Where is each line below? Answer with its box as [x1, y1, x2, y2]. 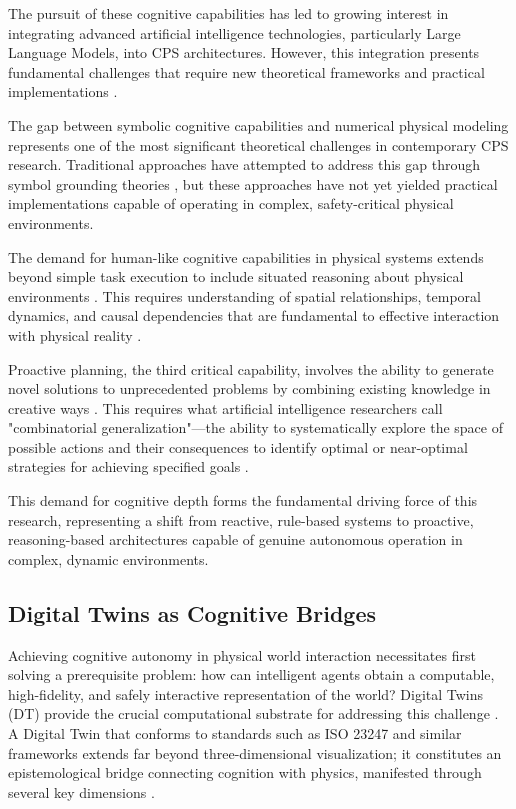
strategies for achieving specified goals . [8, 456, 249, 477]
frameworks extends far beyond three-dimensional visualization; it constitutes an [8, 742, 502, 763]
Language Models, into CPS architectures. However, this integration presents [8, 42, 480, 63]
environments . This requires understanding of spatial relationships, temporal [8, 285, 481, 306]
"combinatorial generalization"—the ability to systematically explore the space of [8, 417, 503, 438]
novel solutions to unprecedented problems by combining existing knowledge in [8, 378, 491, 399]
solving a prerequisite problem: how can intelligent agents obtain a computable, [8, 664, 495, 685]
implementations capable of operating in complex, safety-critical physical [8, 193, 454, 214]
